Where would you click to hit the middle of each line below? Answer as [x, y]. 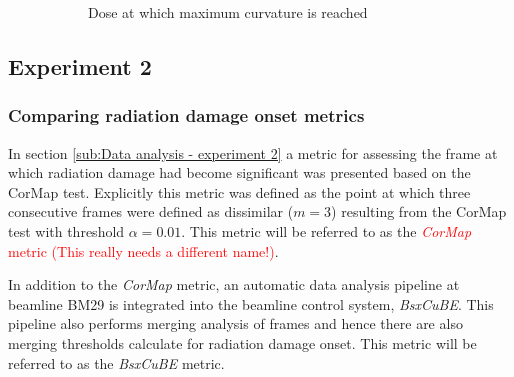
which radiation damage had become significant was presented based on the [239, 172]
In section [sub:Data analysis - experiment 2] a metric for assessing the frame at [253, 152]
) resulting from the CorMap [419, 211]
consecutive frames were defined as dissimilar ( [151, 211]
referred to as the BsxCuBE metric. [116, 362]
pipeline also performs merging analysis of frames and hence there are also [235, 323]
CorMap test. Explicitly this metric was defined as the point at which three [239, 191]
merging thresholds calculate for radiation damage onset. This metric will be [242, 342]
